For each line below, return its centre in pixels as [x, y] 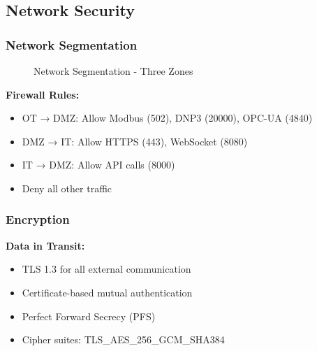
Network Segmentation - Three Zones [113, 71]
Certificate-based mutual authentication [107, 292]
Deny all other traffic [67, 188]
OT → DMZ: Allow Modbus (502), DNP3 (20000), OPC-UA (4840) [167, 118]
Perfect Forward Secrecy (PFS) [89, 316]
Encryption [38, 219]
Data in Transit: [45, 245]
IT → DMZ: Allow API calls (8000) [98, 165]
